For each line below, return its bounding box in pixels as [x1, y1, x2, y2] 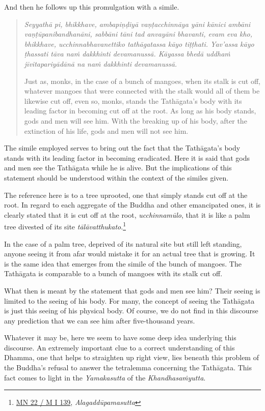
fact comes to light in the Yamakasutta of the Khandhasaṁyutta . [4, 372, 206, 383]
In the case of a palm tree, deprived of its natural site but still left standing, [4, 238, 242, 249]
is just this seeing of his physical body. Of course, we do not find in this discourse [4, 305, 258, 316]
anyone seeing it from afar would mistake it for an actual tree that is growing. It [4, 248, 255, 259]
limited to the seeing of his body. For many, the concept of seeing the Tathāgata [4, 295, 255, 306]
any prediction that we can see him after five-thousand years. [4, 315, 195, 326]
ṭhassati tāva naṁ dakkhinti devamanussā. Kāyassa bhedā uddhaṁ [24, 48, 230, 59]
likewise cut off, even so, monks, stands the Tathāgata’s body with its [24, 95, 242, 106]
